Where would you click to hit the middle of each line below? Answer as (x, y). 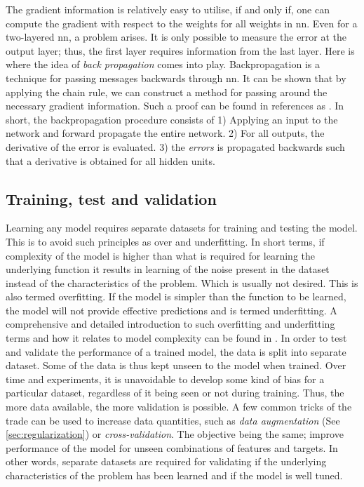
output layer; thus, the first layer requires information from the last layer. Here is (180, 50)
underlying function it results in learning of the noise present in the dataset (168, 269)
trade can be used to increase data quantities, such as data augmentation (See (173, 420)
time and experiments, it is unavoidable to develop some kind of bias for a (165, 379)
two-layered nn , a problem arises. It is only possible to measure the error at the (176, 37)
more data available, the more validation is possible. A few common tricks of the (179, 407)
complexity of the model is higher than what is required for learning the (160, 255)
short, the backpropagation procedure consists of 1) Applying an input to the (172, 119)
